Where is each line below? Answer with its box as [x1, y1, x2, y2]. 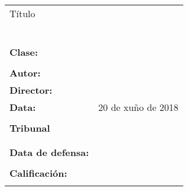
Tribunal [9, 121, 50, 135]
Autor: [9, 66, 41, 80]
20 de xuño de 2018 [98, 100, 179, 114]
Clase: [9, 45, 38, 59]
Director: [9, 83, 53, 97]
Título [9, 7, 35, 21]
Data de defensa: [9, 145, 89, 160]
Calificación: [9, 166, 67, 180]
